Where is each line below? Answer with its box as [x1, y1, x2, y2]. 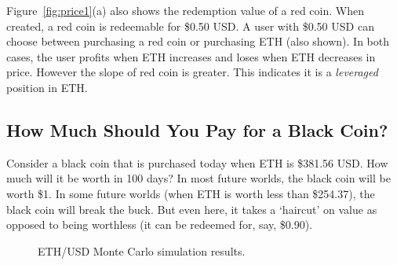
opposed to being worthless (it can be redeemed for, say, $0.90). [6, 216, 313, 233]
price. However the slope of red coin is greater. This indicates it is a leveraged [6, 64, 378, 80]
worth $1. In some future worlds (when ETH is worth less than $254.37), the [6, 185, 375, 201]
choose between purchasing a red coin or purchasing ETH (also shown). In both [6, 33, 390, 50]
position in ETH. [6, 79, 88, 95]
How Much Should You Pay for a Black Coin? [6, 117, 388, 142]
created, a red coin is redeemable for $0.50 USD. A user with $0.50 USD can [6, 17, 374, 34]
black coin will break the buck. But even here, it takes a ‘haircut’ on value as [6, 201, 377, 217]
